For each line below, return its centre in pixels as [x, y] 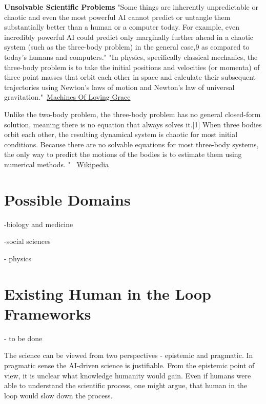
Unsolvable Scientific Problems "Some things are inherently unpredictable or [131, 7]
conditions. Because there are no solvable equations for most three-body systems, [131, 144]
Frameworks [48, 313]
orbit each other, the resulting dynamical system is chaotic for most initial [121, 134]
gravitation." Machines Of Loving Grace [67, 97]
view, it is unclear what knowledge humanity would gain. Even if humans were [128, 375]
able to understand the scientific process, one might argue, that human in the [126, 385]
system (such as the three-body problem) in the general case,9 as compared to [127, 47]
